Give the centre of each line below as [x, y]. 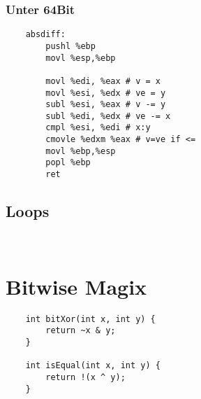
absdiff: [45, 35]
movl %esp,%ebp [81, 58]
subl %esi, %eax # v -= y [106, 105]
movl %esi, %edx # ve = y [106, 93]
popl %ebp [68, 163]
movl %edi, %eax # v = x [103, 81]
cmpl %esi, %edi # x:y [98, 128]
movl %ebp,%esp [81, 151]
